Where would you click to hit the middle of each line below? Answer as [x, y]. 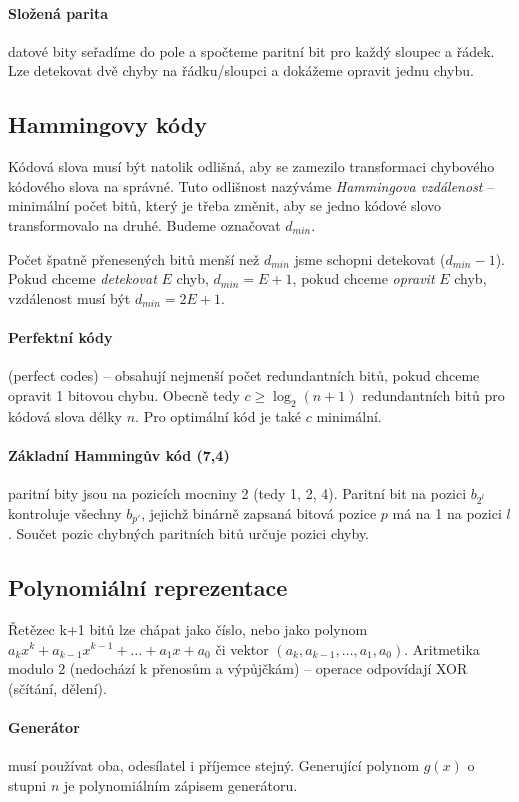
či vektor [242, 648]
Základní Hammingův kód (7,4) [119, 454]
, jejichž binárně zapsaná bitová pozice [259, 512]
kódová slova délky [65, 415]
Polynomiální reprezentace [148, 587]
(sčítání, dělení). [57, 687]
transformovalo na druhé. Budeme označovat [144, 224]
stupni [27, 784]
